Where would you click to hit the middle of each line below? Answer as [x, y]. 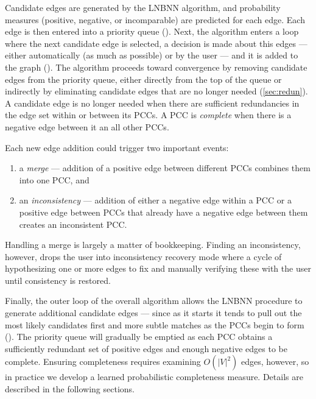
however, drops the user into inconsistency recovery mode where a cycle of [143, 256]
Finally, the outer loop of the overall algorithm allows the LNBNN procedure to [154, 301]
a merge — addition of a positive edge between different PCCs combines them [165, 168]
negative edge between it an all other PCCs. [87, 126]
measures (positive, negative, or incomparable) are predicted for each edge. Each [155, 19]
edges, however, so [275, 362]
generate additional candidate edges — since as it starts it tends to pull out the [153, 313]
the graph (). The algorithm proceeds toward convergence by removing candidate [156, 67]
